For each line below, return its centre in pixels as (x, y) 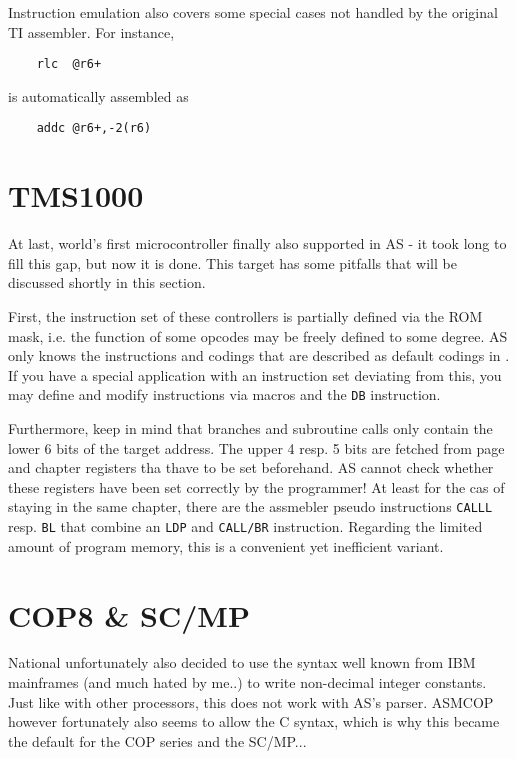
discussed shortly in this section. (107, 282)
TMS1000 (76, 195)
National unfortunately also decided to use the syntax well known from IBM (242, 662)
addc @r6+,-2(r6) (94, 128)
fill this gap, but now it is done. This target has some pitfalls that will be (232, 262)
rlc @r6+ (69, 64)
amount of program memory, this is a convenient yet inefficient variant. (226, 545)
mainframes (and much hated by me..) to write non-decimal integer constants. (247, 682)
